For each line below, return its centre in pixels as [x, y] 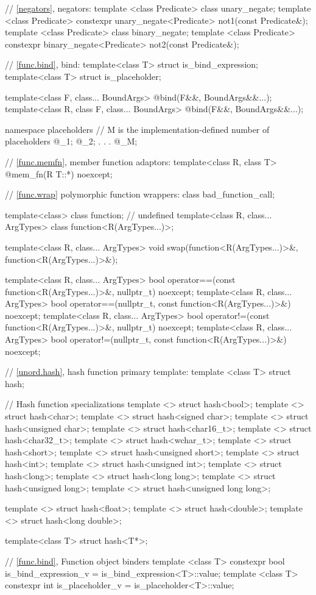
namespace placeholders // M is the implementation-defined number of [137, 129]
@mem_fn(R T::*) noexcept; [59, 173]
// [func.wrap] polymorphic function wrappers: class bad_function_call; [140, 194]
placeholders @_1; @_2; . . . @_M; [71, 141]
